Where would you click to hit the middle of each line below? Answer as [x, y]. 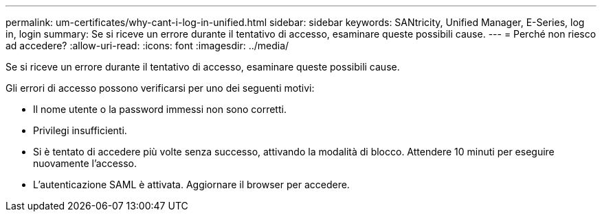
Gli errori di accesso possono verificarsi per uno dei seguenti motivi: [160, 88]
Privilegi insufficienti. [80, 130]
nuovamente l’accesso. [85, 163]
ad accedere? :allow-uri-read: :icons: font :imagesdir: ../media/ [147, 46]
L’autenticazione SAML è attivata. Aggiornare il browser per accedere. [191, 184]
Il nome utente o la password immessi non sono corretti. [160, 109]
